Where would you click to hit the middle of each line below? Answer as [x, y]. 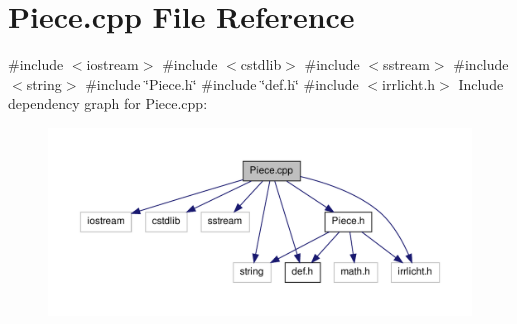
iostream [112, 64]
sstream [406, 64]
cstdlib [261, 64]
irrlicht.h [409, 83]
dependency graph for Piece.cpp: [108, 103]
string [44, 83]
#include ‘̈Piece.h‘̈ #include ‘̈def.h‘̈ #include [222, 83]
